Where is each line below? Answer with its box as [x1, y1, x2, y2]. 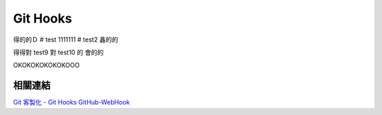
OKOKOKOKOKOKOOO [13, 61, 80, 70]
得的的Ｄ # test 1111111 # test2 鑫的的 [13, 35, 118, 44]
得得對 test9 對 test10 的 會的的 [13, 48, 104, 56]
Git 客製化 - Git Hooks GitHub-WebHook [13, 98, 130, 107]
